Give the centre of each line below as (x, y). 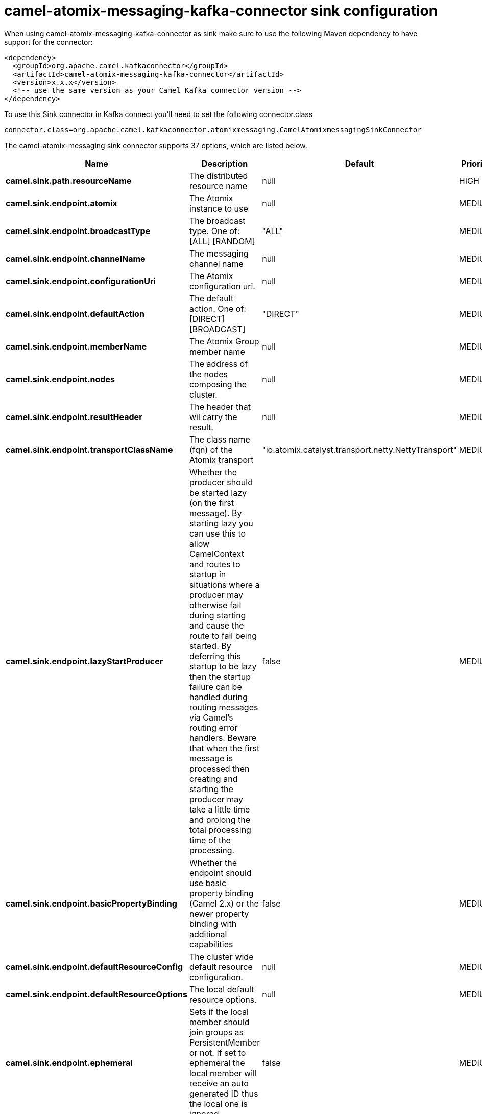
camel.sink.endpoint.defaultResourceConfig (94, 967)
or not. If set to (218, 1052)
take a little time (220, 809)
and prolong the (220, 819)
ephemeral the (217, 1063)
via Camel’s (211, 717)
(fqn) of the (211, 449)
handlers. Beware (223, 738)
